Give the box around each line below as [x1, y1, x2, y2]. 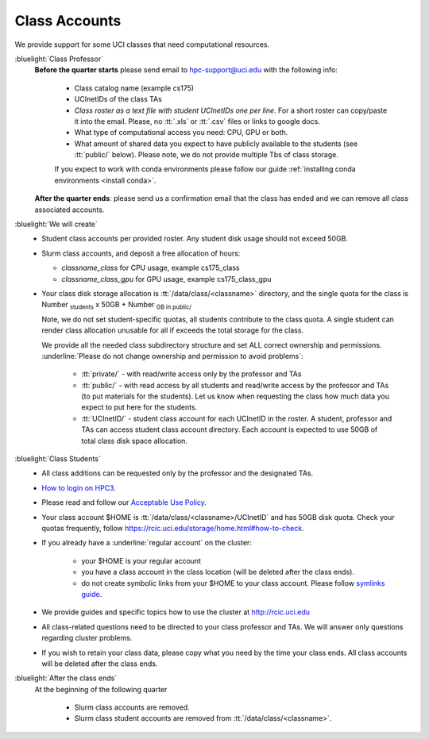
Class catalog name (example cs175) [74, 83, 195, 93]
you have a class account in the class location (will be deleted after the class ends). [81, 568, 355, 577]
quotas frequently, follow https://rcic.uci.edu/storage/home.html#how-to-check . [41, 524, 305, 533]
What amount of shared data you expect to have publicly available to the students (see [74, 139, 358, 148]
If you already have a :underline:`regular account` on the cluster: [41, 538, 252, 548]
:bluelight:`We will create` [14, 219, 99, 229]
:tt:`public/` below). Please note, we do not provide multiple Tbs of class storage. [74, 150, 339, 160]
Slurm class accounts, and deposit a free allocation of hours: [41, 248, 241, 258]
